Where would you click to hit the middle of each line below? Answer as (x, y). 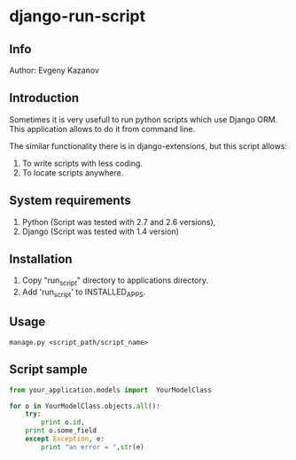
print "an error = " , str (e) (93, 447)
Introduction (44, 98)
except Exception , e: (65, 439)
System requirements (70, 201)
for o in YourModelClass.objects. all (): (85, 406)
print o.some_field (61, 431)
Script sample (48, 370)
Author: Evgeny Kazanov (55, 70)
